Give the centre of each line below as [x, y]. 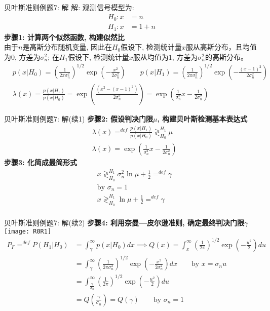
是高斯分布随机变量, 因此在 [67, 47]
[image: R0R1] [28, 232]
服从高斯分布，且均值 [221, 47]
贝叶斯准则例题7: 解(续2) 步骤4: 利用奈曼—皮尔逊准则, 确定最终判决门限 [124, 222]
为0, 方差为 [22, 56]
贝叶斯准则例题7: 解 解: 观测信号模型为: [69, 7]
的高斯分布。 [226, 56]
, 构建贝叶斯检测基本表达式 [202, 118]
